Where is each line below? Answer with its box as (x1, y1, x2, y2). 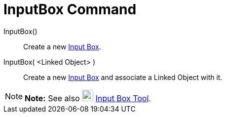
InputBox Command (3, 1, 137, 18)
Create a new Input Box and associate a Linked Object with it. (23, 73, 223, 81)
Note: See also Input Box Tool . (25, 93, 151, 103)
